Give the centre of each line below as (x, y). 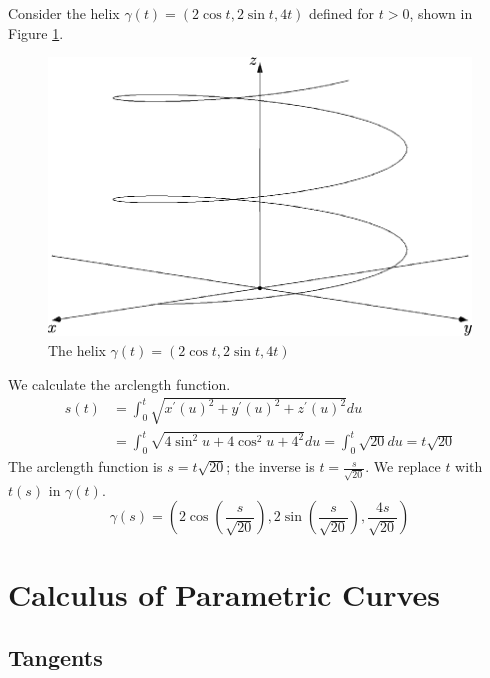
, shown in (441, 13)
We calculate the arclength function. (119, 383)
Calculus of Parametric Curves (224, 593)
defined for (342, 13)
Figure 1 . (36, 32)
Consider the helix (64, 13)
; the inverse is (270, 466)
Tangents (55, 657)
